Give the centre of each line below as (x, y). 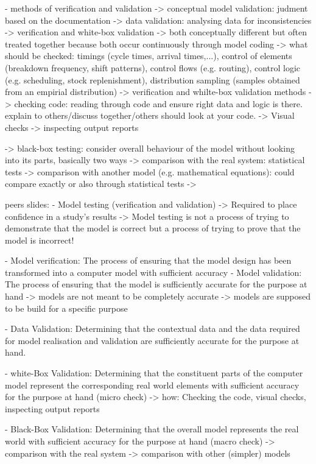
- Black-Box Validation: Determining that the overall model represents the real (152, 429)
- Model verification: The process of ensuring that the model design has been (148, 260)
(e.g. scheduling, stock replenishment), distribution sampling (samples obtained (153, 79)
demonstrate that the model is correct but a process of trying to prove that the (153, 228)
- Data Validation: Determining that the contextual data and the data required (153, 329)
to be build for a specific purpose (66, 308)
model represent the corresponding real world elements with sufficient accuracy (152, 385)
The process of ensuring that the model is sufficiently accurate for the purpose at (156, 284)
